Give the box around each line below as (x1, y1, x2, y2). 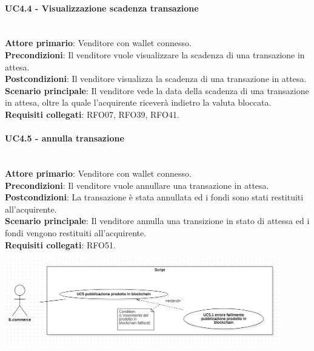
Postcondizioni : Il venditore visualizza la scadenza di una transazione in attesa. (5, 72, 307, 85)
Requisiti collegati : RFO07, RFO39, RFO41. (5, 107, 179, 120)
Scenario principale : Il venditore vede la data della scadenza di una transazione (5, 84, 309, 97)
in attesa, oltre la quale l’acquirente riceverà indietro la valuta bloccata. (5, 96, 272, 109)
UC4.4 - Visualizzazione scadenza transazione (5, 1, 199, 14)
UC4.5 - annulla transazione (5, 132, 124, 145)
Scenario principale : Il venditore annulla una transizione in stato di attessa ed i (5, 214, 310, 227)
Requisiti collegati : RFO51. (5, 238, 116, 251)
